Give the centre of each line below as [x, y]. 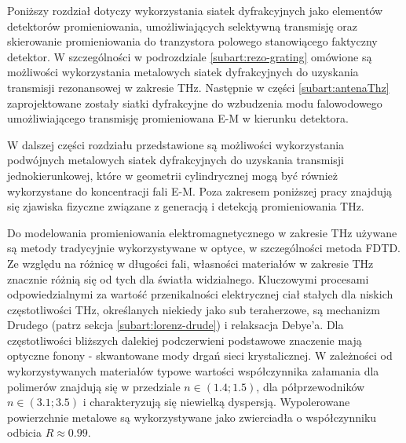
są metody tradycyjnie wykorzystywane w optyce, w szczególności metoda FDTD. [204, 248]
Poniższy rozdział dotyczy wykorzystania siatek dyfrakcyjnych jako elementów [195, 10]
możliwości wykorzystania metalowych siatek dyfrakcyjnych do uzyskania [183, 72]
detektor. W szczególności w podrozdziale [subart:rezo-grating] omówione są [190, 56]
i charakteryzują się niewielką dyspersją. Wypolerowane [216, 402]
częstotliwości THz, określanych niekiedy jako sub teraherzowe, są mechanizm [194, 309]
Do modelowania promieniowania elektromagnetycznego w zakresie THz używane [202, 232]
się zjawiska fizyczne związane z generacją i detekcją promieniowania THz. [186, 206]
